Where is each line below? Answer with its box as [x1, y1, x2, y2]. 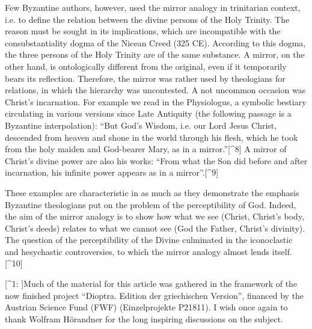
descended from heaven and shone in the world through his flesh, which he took [5, 131, 298, 143]
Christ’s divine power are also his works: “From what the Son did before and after [5, 154, 308, 167]
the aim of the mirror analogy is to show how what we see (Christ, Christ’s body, [5, 210, 305, 223]
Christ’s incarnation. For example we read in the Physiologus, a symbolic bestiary [5, 95, 307, 108]
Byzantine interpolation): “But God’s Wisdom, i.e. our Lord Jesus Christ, [5, 118, 277, 131]
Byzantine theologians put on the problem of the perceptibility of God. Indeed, [5, 198, 296, 211]
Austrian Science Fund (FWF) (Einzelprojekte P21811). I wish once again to [5, 301, 288, 313]
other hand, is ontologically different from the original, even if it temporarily [5, 60, 287, 72]
